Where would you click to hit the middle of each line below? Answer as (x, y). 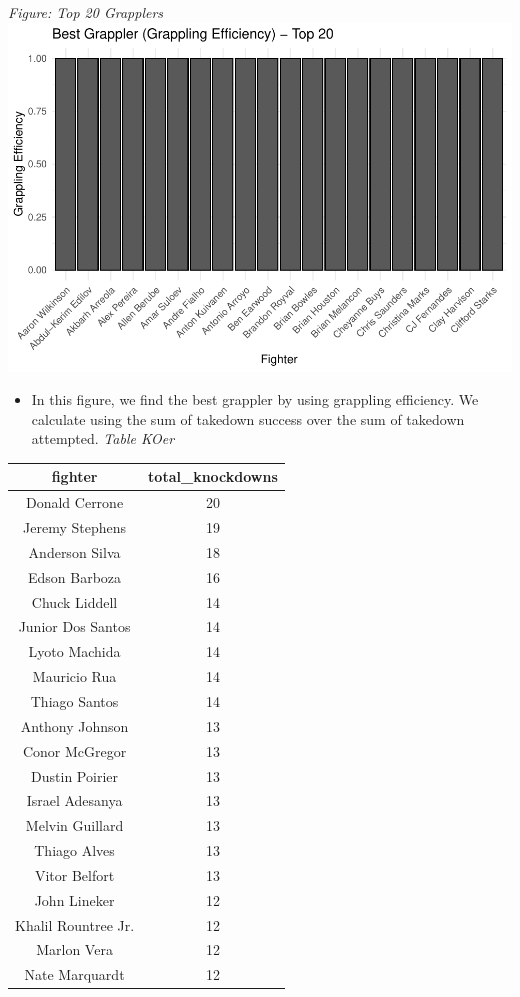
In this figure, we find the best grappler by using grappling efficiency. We (255, 399)
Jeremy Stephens (75, 527)
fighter (74, 476)
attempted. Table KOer (103, 438)
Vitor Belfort (74, 874)
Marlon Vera (74, 949)
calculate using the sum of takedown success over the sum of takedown (248, 418)
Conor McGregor (74, 750)
